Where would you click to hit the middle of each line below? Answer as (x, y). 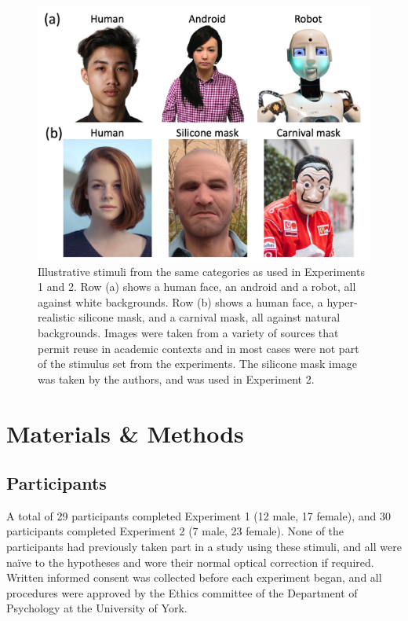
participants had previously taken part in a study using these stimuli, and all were (204, 547)
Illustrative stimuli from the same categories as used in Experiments (201, 271)
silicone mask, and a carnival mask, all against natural (209, 317)
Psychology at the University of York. (97, 608)
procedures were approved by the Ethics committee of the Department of (182, 592)
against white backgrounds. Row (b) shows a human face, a (180, 301)
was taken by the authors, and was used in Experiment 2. (176, 378)
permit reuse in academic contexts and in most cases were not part (199, 348)
